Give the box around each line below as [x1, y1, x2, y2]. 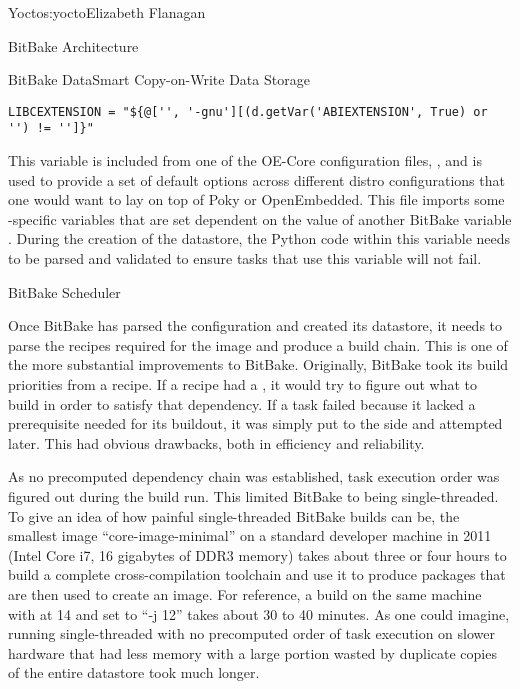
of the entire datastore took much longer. [8, 662, 260, 683]
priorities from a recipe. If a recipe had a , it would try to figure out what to [8, 374, 477, 395]
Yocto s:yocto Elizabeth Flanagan [8, 2, 206, 22]
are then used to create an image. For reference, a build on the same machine [8, 583, 482, 604]
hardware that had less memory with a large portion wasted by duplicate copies [8, 642, 497, 663]
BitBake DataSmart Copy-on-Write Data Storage [8, 69, 310, 90]
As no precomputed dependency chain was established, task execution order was [8, 466, 500, 487]
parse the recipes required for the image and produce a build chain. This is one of [8, 334, 508, 355]
